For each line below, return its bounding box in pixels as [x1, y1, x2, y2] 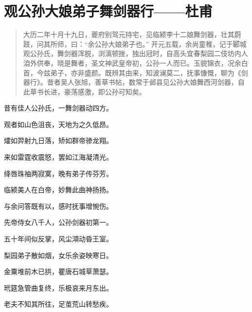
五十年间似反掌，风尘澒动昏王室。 [4, 234, 113, 244]
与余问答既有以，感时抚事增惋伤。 [4, 201, 113, 211]
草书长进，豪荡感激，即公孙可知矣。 [30, 86, 146, 96]
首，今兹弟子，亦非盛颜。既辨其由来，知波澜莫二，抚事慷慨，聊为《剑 [23, 67, 248, 77]
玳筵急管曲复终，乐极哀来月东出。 [4, 282, 113, 293]
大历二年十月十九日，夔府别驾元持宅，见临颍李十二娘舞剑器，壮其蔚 [23, 29, 241, 39]
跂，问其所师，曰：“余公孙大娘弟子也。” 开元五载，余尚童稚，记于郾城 [23, 38, 247, 49]
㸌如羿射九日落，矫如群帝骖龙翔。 [4, 135, 113, 146]
